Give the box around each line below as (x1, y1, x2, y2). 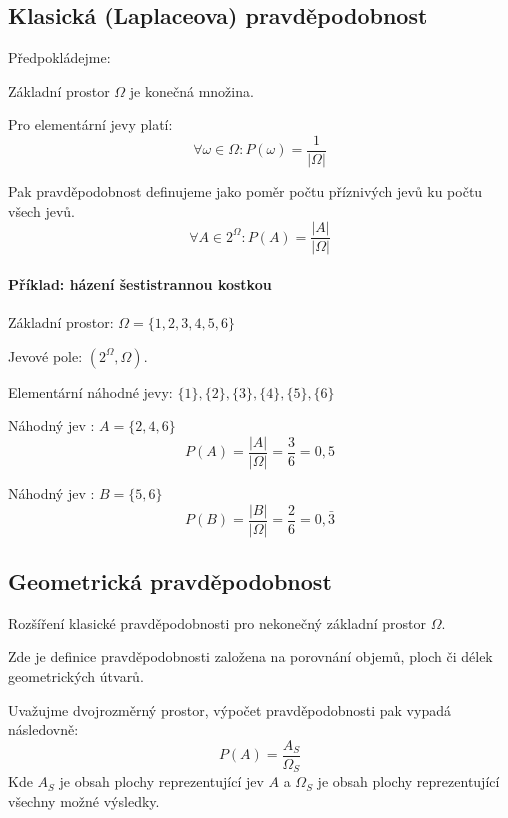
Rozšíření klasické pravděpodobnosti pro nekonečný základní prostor (8, 612, 427, 633)
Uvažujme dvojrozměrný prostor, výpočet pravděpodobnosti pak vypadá (8, 699, 451, 720)
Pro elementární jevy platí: (8, 114, 173, 135)
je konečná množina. (129, 80, 254, 101)
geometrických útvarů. (8, 665, 144, 686)
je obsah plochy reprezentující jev (59, 771, 264, 792)
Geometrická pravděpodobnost (8, 565, 332, 596)
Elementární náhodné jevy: (8, 381, 173, 402)
